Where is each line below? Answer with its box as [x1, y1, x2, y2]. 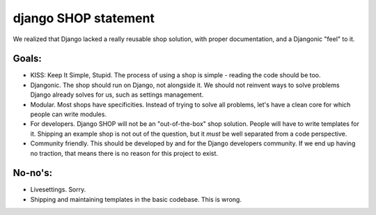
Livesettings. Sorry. [30, 185, 86, 194]
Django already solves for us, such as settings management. [30, 90, 204, 99]
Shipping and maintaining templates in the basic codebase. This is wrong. [30, 195, 242, 203]
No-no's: [13, 167, 52, 179]
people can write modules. [30, 110, 107, 118]
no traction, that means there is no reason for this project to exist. [30, 149, 219, 157]
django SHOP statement [13, 10, 155, 26]
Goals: [13, 53, 42, 65]
